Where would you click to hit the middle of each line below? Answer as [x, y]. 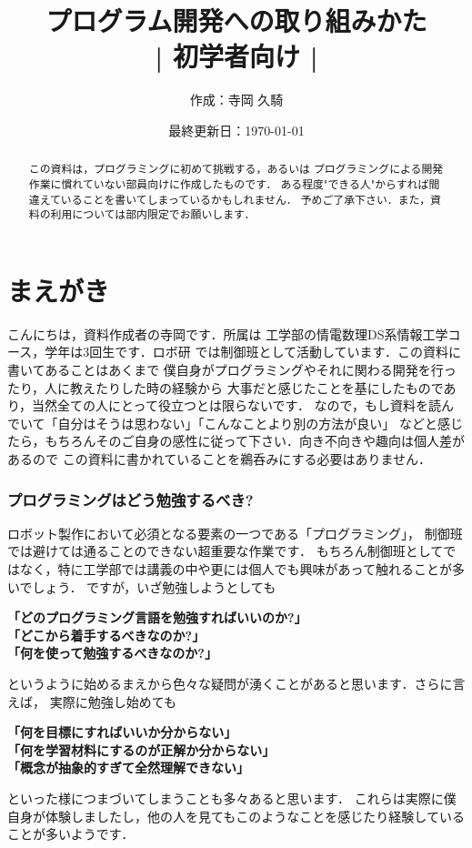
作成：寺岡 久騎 [236, 100]
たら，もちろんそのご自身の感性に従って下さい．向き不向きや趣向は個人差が [236, 441]
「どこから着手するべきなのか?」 [106, 635]
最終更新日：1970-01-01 [236, 130]
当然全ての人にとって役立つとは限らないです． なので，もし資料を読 [237, 405]
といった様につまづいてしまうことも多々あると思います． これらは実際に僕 [232, 798]
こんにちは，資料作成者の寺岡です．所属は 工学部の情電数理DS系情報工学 [228, 333]
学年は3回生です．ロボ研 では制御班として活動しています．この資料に [253, 352]
